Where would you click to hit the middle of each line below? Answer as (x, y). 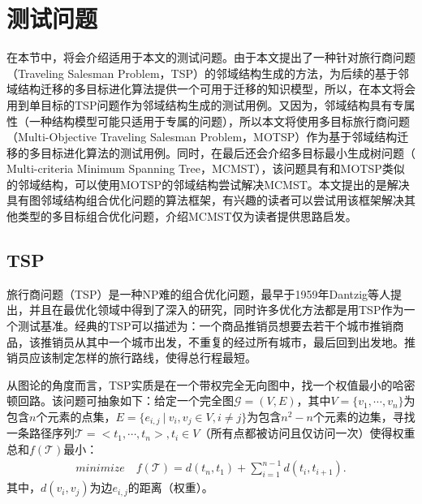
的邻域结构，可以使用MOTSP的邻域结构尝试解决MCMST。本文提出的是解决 (208, 184)
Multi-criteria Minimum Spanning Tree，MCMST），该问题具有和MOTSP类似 (206, 168)
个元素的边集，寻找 (364, 417)
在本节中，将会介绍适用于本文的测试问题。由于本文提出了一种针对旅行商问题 (211, 57)
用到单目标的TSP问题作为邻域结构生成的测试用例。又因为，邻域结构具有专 (205, 104)
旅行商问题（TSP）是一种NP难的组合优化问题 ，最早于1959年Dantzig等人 (199, 293)
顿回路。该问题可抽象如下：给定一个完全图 (120, 401)
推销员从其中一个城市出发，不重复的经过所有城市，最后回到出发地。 (222, 341)
